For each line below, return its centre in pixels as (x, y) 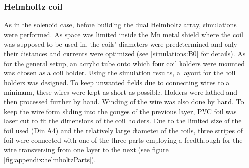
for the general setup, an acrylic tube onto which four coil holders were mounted (124, 63)
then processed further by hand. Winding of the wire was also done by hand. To (124, 101)
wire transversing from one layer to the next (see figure (86, 149)
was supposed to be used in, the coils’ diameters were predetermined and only (121, 44)
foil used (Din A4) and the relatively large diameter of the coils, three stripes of (123, 130)
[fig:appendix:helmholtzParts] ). (50, 159)
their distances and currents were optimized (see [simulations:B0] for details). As (125, 53)
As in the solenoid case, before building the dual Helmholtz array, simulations (120, 25)
